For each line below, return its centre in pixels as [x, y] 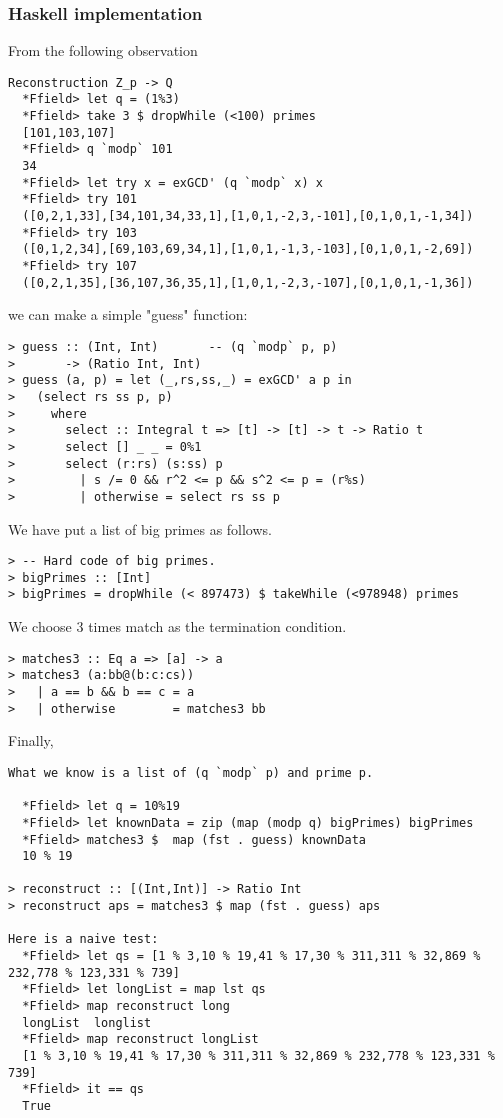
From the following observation [103, 50]
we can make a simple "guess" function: [128, 314]
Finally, [31, 740]
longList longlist [87, 1022]
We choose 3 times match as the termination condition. [177, 626]
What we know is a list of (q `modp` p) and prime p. [191, 772]
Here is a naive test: [83, 939]
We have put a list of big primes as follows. [140, 528]
